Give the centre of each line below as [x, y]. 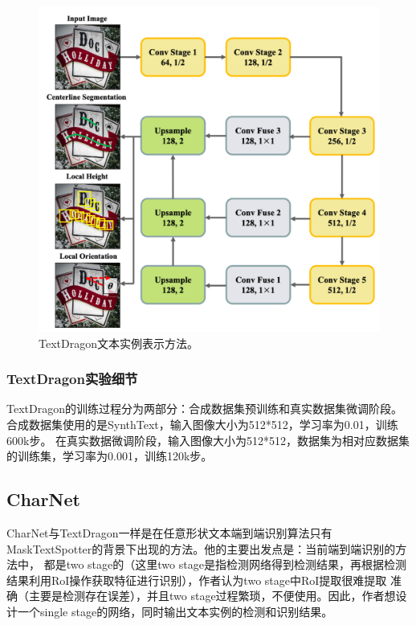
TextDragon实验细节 [72, 379]
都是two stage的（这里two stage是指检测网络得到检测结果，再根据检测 [225, 564]
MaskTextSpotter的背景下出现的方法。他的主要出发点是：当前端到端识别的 [201, 548]
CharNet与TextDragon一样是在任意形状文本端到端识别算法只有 [169, 532]
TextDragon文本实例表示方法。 [118, 343]
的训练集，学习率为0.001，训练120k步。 [110, 456]
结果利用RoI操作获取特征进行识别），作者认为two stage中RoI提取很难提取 [197, 580]
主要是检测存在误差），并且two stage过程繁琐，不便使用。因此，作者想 [212, 596]
